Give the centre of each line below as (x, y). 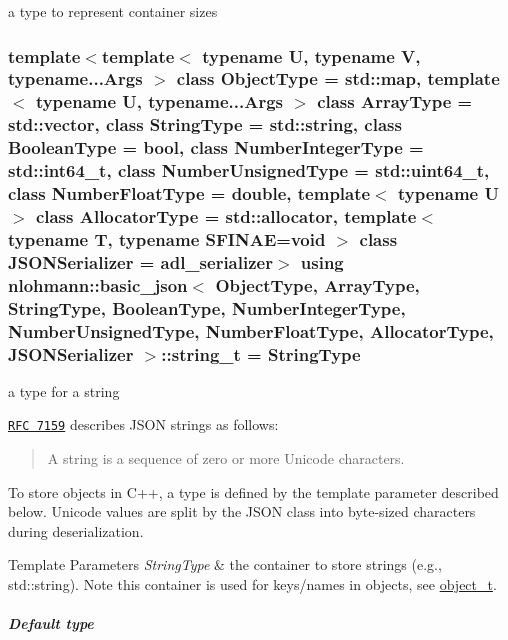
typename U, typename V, (311, 55)
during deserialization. (76, 530)
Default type (51, 623)
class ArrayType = (395, 101)
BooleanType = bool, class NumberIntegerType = (216, 147)
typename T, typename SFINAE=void (167, 238)
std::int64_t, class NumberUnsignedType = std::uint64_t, (249, 170)
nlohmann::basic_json (98, 284)
